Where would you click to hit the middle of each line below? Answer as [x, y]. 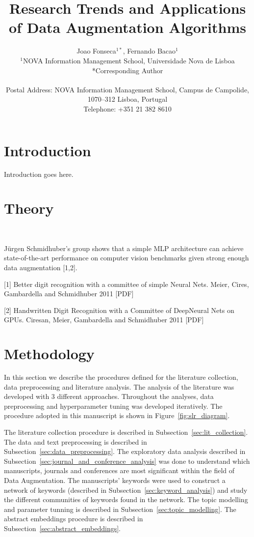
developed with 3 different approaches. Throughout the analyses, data [109, 396]
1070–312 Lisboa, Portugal [127, 99]
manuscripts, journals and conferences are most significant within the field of [119, 470]
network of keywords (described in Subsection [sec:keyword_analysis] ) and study [126, 490]
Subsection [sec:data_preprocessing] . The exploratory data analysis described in [125, 451]
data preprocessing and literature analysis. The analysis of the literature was [119, 386]
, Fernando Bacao [149, 51]
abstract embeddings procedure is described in [74, 519]
